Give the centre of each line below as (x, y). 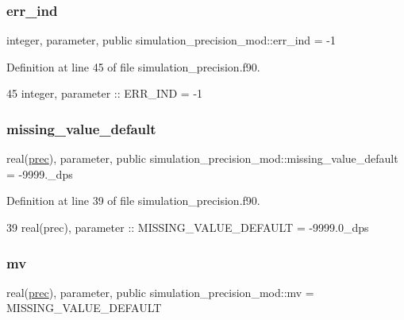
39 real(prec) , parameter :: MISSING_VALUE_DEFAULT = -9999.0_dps (188, 227)
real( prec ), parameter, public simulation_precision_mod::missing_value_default (202, 158)
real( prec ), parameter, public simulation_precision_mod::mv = (160, 292)
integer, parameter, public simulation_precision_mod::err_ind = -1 (171, 40)
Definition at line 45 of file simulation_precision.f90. (133, 66)
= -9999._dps (40, 173)
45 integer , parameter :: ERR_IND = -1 (105, 93)
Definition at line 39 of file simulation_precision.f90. (133, 200)
